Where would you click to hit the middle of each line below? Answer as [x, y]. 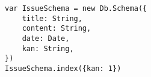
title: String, [52, 18]
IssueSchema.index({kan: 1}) [63, 68]
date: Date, [46, 38]
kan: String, [48, 48]
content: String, [57, 29]
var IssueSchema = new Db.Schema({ [76, 8]
